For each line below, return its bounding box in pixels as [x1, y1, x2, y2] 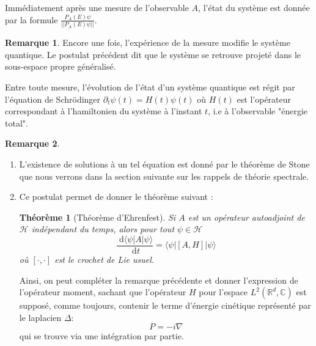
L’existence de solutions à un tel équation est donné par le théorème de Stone [19, 157, 310, 170]
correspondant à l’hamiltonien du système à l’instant [5, 105, 202, 117]
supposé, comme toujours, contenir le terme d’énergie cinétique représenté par [19, 299, 311, 312]
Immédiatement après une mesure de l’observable [5, 1, 189, 13]
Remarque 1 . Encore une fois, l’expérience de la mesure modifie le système [5, 36, 290, 49]
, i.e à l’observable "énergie [208, 105, 308, 117]
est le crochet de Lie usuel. [54, 253, 155, 265]
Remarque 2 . [5, 137, 60, 150]
